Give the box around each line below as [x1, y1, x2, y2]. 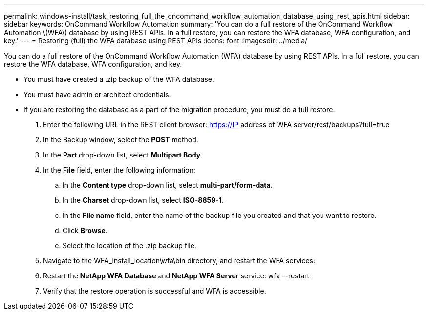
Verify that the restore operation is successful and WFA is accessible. [43, 287, 266, 295]
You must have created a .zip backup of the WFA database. [23, 75, 214, 83]
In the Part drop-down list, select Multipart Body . [43, 151, 203, 159]
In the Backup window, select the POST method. [43, 136, 198, 144]
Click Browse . [63, 226, 107, 235]
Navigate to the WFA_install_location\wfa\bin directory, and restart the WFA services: [43, 256, 315, 265]
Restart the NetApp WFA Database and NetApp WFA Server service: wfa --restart [43, 272, 310, 280]
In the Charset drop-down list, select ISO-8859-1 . [63, 196, 224, 204]
